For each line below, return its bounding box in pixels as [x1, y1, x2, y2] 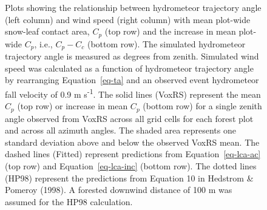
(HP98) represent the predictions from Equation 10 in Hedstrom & [5, 171, 254, 184]
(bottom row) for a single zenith [143, 100, 262, 112]
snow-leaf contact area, [5, 25, 90, 38]
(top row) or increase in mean [17, 100, 128, 112]
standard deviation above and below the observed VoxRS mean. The [5, 135, 260, 148]
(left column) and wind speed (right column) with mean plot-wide [5, 13, 251, 25]
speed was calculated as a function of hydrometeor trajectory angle [5, 61, 254, 74]
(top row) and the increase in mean [104, 25, 236, 38]
